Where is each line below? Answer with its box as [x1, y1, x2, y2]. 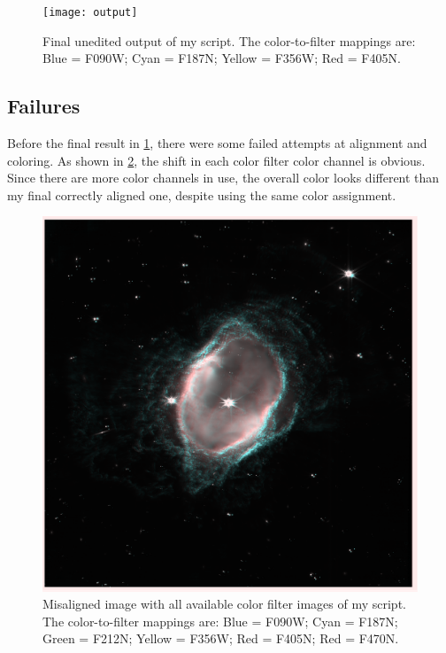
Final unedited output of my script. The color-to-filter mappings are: [42, 31, 416, 50]
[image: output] [42, 6, 138, 19]
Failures [7, 92, 81, 120]
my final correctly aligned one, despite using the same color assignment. [7, 185, 396, 204]
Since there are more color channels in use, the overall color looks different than [7, 168, 440, 187]
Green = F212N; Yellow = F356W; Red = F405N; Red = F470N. [42, 629, 399, 648]
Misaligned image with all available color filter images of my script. [42, 595, 406, 613]
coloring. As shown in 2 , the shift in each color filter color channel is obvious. [7, 151, 426, 169]
